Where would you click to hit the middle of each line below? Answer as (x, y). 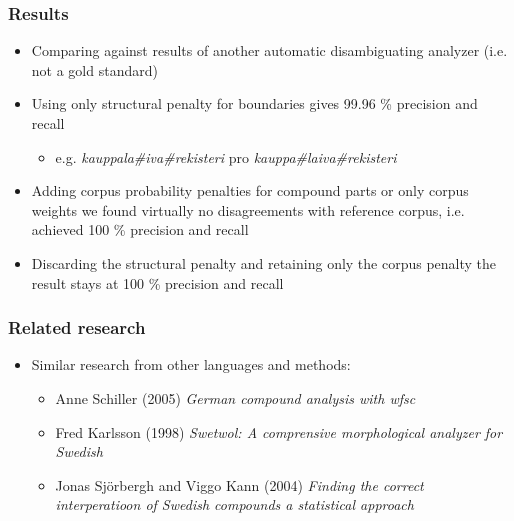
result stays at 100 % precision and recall (157, 282)
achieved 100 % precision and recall (140, 229)
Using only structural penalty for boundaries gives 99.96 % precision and (254, 103)
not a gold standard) (94, 69)
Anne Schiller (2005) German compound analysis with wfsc (235, 397)
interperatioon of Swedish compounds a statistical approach (234, 504)
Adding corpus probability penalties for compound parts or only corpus (250, 190)
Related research (77, 327)
